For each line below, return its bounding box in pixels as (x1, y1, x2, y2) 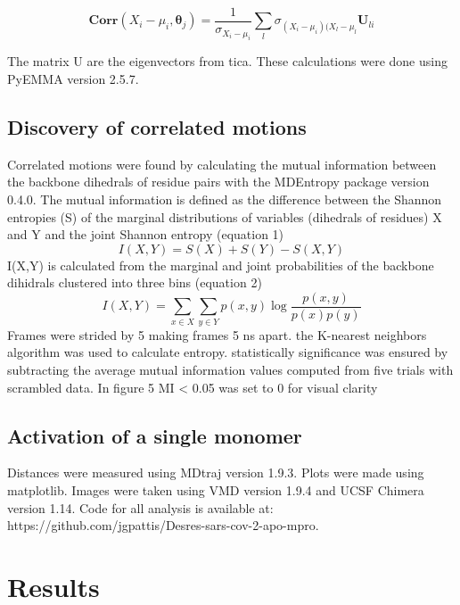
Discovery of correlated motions (7, 113, 307, 141)
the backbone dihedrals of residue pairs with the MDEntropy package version (7, 172, 430, 191)
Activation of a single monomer (7, 421, 302, 449)
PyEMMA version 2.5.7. (7, 70, 139, 88)
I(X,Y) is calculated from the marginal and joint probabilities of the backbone (7, 255, 434, 274)
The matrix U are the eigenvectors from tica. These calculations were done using (7, 52, 448, 70)
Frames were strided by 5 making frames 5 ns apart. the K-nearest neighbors (7, 325, 427, 344)
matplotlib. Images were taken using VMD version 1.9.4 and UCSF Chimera (7, 480, 424, 499)
